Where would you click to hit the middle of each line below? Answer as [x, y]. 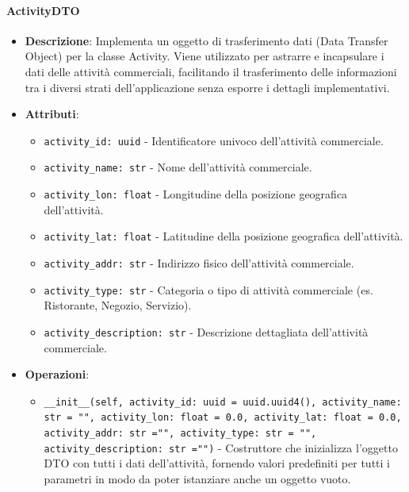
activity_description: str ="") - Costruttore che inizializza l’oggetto [221, 447]
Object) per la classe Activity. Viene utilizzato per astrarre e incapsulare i [204, 56]
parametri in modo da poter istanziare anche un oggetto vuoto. [197, 478]
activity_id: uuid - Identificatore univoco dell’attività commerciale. [214, 140]
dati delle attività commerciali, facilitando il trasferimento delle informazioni [211, 71]
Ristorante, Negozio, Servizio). [118, 305]
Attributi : [52, 114]
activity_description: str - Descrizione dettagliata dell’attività [206, 331]
